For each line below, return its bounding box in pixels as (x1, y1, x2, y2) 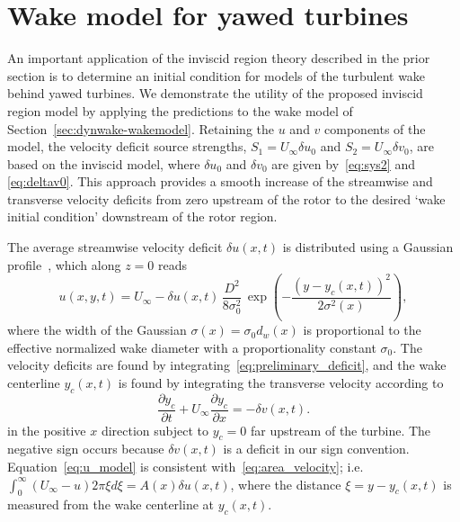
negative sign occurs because (7, 439, 164, 458)
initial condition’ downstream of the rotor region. (7, 207, 278, 226)
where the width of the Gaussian (7, 320, 187, 339)
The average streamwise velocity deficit (7, 238, 223, 256)
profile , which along (7, 255, 121, 274)
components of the (324, 119, 426, 138)
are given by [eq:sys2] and (271, 154, 415, 173)
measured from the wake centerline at (7, 495, 214, 514)
